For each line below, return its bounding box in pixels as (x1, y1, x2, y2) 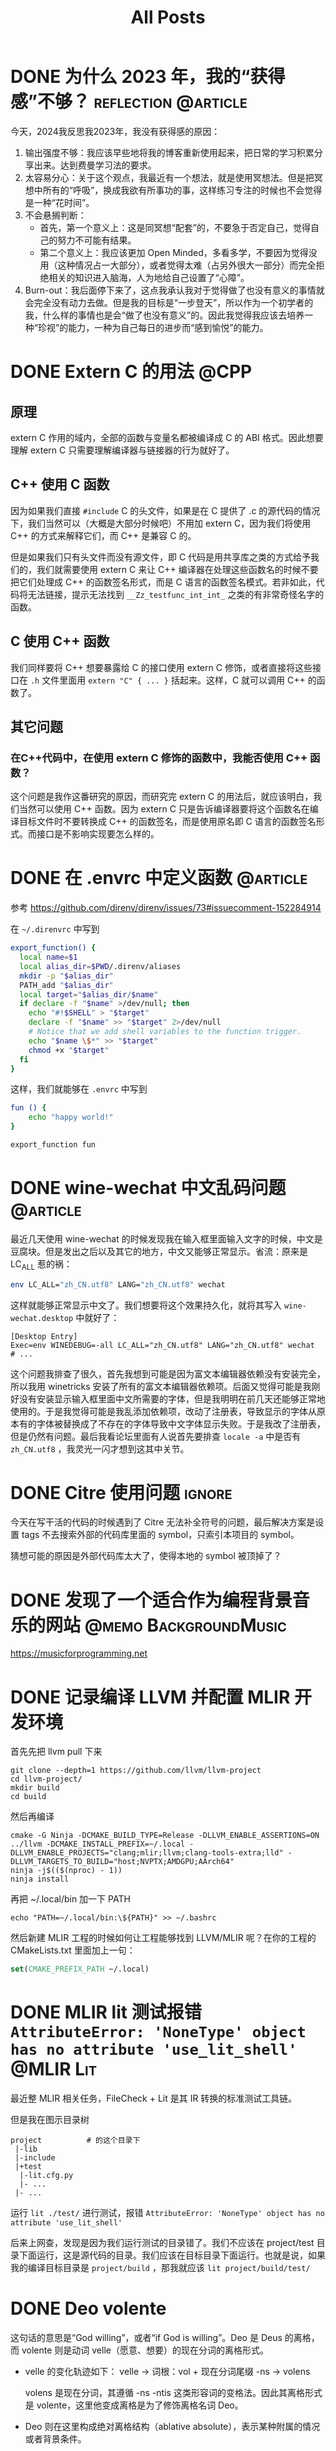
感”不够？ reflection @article (10, 91, 248, 113)
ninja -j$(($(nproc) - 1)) (10, 1866, 123, 1876)
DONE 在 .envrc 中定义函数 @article (10, 867, 308, 890)
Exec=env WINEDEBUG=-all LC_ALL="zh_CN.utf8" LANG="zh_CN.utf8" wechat (10, 1340, 315, 1350)
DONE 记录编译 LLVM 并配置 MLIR (10, 1686, 291, 1708)
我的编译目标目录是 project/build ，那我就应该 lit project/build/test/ (10, 2262, 311, 2274)
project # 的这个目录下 (10, 2136, 141, 2146)
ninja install (10, 1874, 70, 1885)
